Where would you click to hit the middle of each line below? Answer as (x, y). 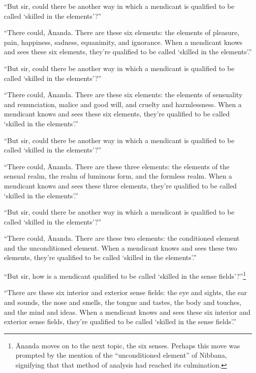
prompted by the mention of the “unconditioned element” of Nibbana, (121, 355)
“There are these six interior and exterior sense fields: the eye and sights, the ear (126, 292)
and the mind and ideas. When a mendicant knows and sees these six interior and (127, 312)
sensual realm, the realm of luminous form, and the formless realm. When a (118, 176)
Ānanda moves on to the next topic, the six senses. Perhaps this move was (128, 345)
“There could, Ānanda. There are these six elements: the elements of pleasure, (122, 32)
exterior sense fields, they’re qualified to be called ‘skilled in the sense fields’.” (120, 321)
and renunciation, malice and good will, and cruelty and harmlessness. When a (123, 104)
